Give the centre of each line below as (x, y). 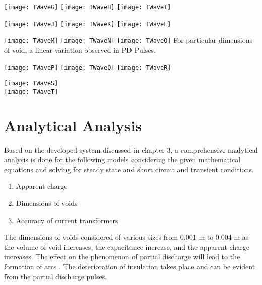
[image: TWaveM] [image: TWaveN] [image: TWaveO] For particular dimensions (128, 40)
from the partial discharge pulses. (56, 276)
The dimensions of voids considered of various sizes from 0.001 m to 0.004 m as (126, 237)
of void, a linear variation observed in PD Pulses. (80, 50)
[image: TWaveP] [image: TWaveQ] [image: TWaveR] (88, 68)
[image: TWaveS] (31, 83)
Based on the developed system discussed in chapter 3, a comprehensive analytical (131, 149)
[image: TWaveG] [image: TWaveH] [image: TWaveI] (88, 7)
